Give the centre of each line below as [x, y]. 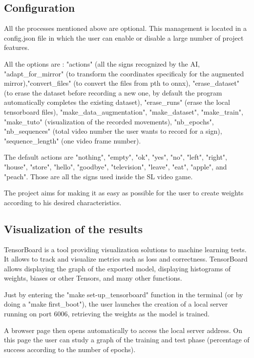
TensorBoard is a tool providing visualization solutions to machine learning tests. [125, 249]
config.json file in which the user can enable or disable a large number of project [124, 37]
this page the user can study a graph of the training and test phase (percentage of [127, 340]
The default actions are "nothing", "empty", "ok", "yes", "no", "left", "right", [116, 157]
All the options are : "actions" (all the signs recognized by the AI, [102, 63]
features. [17, 47]
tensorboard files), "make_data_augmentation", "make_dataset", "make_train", [124, 111]
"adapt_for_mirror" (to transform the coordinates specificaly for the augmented [124, 73]
